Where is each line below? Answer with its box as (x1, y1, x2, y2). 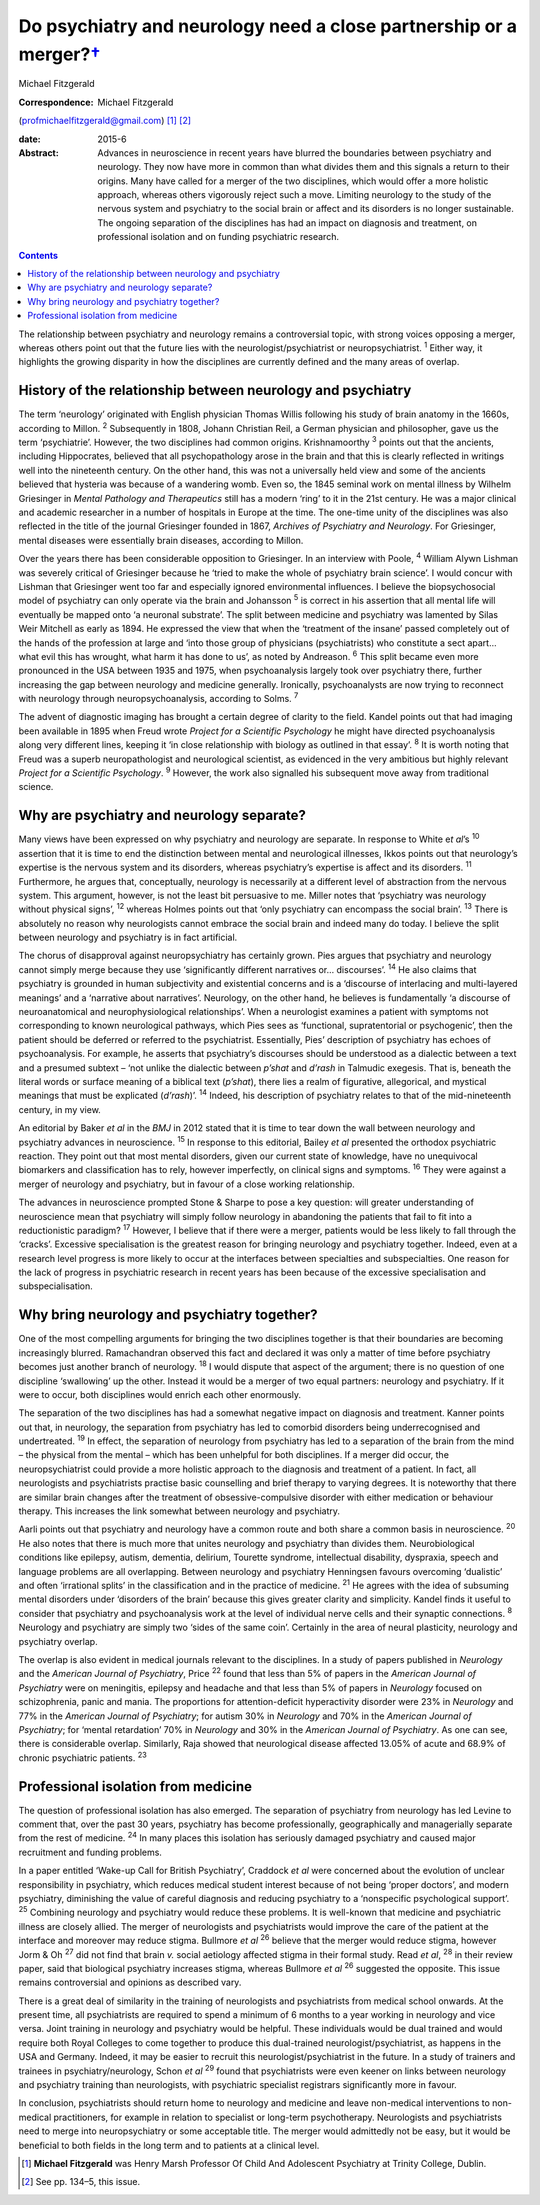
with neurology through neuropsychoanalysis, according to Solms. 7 (18, 691, 299, 705)
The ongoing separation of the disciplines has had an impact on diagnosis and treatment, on (97, 216, 478, 229)
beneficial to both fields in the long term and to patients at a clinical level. (18, 2139, 320, 2151)
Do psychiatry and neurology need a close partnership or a (18, 15, 517, 37)
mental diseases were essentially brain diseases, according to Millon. (18, 534, 304, 546)
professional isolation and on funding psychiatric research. (97, 231, 340, 243)
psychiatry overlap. (18, 1635, 99, 1647)
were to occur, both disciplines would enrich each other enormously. (18, 1388, 302, 1400)
